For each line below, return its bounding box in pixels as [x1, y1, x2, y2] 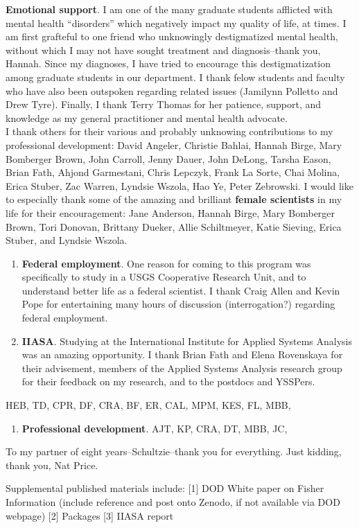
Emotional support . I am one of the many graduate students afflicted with [6, 2, 333, 16]
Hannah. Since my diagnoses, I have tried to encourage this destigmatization [6, 56, 331, 71]
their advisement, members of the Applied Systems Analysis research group [21, 360, 342, 375]
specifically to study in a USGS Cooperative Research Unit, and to [21, 270, 306, 284]
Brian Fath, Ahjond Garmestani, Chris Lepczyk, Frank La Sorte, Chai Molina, [6, 165, 340, 179]
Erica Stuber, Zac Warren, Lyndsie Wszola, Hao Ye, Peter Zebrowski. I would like [6, 178, 353, 193]
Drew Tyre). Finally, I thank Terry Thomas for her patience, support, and [6, 97, 322, 112]
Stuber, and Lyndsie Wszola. [6, 233, 128, 247]
